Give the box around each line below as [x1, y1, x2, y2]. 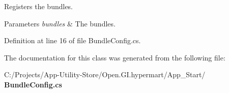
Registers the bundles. [4, 1, 73, 11]
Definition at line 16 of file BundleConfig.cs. [4, 35, 141, 46]
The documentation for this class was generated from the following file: [4, 52, 225, 63]
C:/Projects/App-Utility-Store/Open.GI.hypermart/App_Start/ [4, 69, 206, 80]
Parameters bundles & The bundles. [4, 18, 116, 28]
